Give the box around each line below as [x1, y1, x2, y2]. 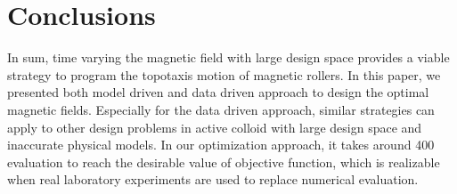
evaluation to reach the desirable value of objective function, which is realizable [7, 152, 440, 171]
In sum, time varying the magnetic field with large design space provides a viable [7, 48, 450, 67]
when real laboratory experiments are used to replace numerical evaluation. [7, 170, 419, 189]
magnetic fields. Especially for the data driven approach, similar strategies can [7, 100, 435, 118]
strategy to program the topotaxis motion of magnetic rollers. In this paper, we [7, 65, 441, 84]
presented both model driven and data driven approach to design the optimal [7, 83, 429, 101]
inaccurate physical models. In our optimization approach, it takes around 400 [7, 135, 435, 154]
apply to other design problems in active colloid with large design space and [7, 117, 422, 136]
